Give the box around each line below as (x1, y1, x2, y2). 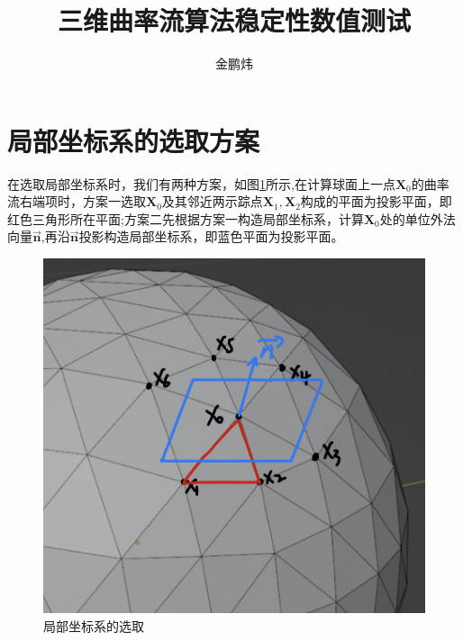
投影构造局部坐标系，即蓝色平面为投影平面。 (78, 227, 344, 246)
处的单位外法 (379, 209, 456, 228)
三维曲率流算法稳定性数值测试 (57, 2, 411, 39)
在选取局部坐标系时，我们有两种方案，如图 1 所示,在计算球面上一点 (7, 174, 395, 193)
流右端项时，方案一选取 (7, 192, 146, 211)
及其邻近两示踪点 (161, 192, 263, 211)
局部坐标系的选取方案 (7, 122, 260, 158)
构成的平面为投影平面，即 (300, 192, 452, 211)
